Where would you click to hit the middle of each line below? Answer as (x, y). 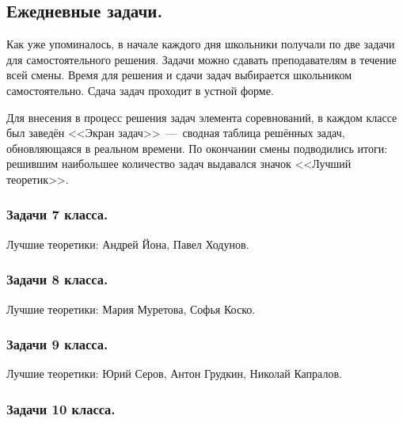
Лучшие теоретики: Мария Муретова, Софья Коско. (131, 309)
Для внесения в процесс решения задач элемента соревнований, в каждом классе (202, 117)
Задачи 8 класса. (57, 279)
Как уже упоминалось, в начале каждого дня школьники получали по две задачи (201, 44)
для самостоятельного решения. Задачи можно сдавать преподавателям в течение (201, 59)
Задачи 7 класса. (57, 214)
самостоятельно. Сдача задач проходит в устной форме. (140, 90)
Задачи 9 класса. (57, 344)
